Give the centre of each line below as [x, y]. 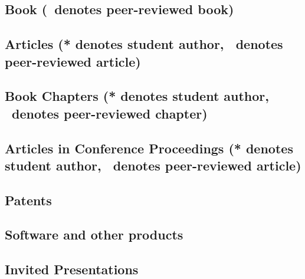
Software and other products [94, 234]
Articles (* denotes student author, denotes [144, 44]
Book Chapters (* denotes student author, [137, 96]
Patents [28, 200]
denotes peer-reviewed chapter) [110, 113]
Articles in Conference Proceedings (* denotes [149, 148]
